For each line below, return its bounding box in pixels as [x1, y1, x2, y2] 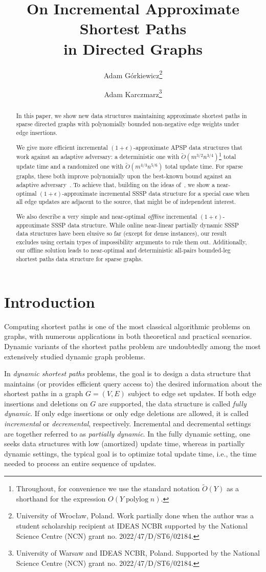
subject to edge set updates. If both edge [128, 388, 256, 399]
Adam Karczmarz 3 [104, 87, 162, 99]
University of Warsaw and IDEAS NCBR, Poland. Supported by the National [16, 547, 260, 558]
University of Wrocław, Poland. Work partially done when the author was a [16, 510, 254, 521]
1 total [218, 151, 236, 161]
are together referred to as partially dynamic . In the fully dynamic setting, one [4, 428, 250, 439]
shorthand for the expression [16, 493, 106, 504]
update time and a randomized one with [16, 162, 123, 171]
